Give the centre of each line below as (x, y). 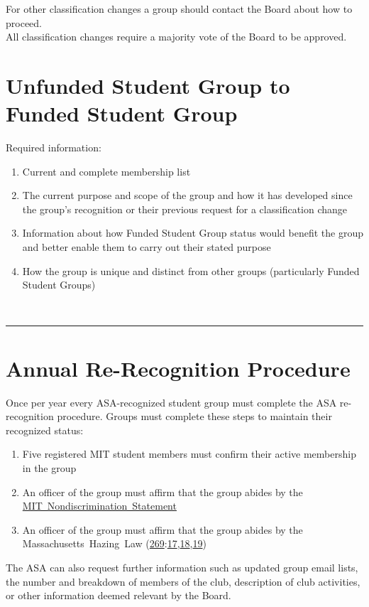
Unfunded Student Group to (148, 85)
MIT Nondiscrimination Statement (99, 506)
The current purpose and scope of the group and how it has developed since (187, 195)
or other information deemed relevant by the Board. (119, 595)
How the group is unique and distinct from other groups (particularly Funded (191, 270)
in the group (49, 467)
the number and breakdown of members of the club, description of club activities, (183, 581)
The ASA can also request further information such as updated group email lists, (182, 567)
